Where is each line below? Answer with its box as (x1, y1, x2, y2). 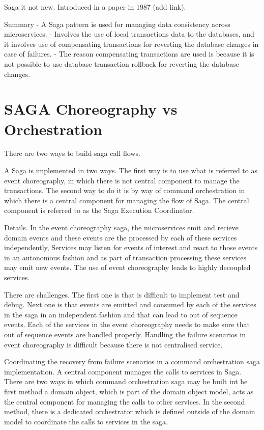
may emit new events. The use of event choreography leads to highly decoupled (4, 262, 251, 273)
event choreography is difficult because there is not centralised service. (4, 339, 223, 350)
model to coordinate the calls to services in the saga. (4, 416, 168, 426)
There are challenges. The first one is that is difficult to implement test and (4, 289, 240, 300)
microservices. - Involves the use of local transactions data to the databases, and (4, 29, 254, 39)
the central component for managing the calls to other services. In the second (4, 396, 245, 407)
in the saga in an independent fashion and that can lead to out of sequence (4, 309, 238, 319)
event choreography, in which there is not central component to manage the (4, 175, 240, 185)
